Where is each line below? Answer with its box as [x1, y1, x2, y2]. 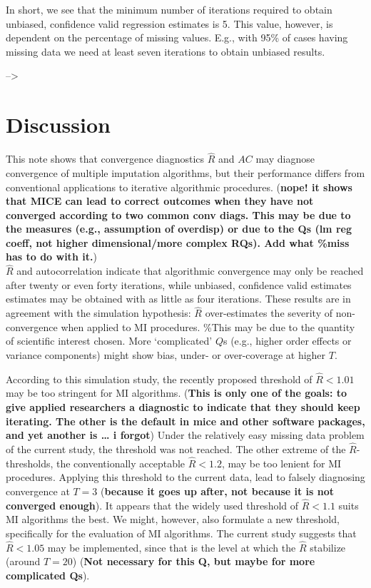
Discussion [6, 110, 111, 139]
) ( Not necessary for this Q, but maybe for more [72, 554, 315, 569]
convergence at [6, 484, 70, 499]
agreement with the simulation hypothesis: [6, 305, 191, 320]
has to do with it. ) [6, 249, 97, 264]
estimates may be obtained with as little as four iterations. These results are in [6, 291, 351, 306]
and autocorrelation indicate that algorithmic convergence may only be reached [16, 263, 364, 278]
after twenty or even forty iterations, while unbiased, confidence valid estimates [6, 277, 352, 292]
